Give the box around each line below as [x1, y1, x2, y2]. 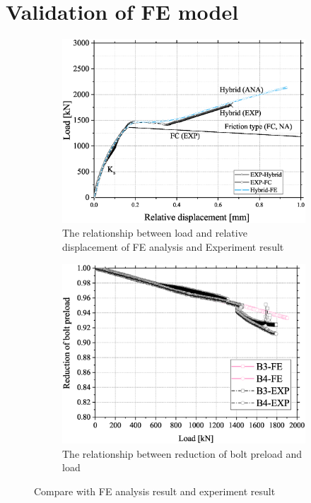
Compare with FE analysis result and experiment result [34, 483, 276, 498]
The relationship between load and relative [62, 225, 247, 240]
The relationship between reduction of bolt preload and [62, 446, 302, 461]
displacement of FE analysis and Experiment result [62, 239, 284, 254]
